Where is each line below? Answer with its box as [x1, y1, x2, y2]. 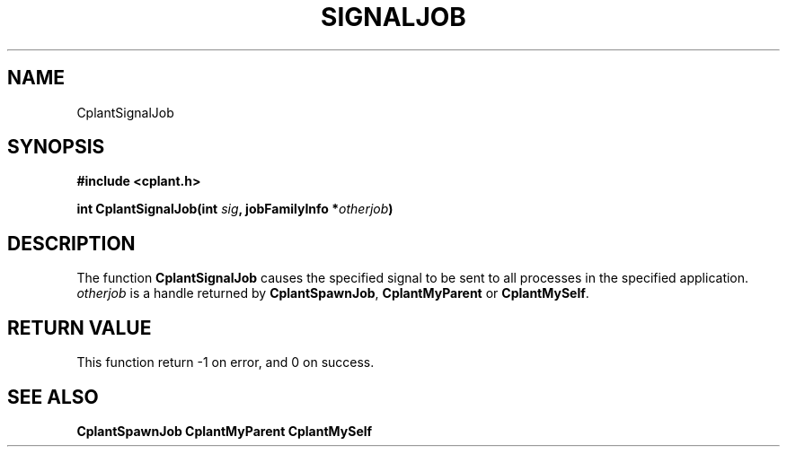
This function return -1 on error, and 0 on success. [76, 354, 375, 371]
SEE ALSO [7, 385, 99, 408]
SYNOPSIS [7, 135, 105, 159]
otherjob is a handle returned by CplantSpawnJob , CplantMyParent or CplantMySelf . [76, 285, 589, 301]
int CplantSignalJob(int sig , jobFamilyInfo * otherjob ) [76, 201, 393, 217]
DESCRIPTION [7, 231, 136, 255]
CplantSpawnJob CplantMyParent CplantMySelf [76, 423, 373, 439]
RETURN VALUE [7, 316, 152, 339]
